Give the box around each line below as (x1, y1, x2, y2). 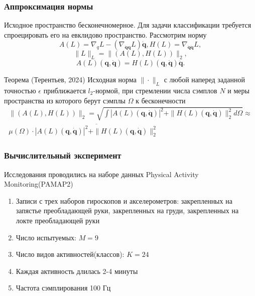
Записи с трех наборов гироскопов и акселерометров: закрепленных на (16, 195, 232, 206)
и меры (227, 85, 249, 95)
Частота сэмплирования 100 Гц (16, 282, 111, 293)
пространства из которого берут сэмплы (4, 95, 126, 105)
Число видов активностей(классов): (16, 249, 124, 259)
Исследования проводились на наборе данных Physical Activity (4, 169, 199, 179)
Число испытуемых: (16, 232, 76, 242)
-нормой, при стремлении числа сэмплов (93, 85, 217, 95)
